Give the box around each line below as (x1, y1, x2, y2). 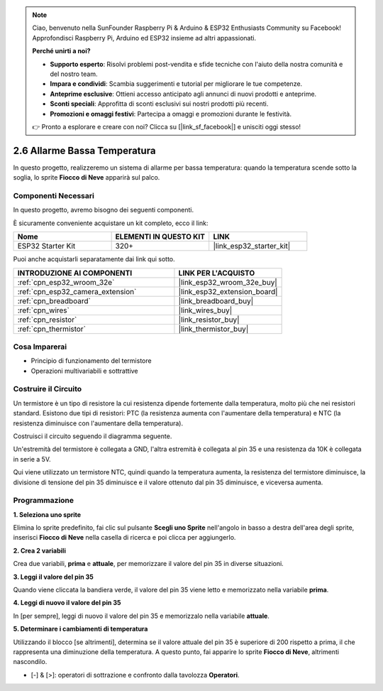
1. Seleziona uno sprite (13, 510, 82, 518)
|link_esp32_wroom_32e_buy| (178, 277, 278, 287)
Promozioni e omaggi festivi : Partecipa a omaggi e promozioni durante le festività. (50, 109, 292, 118)
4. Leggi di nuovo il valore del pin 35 (13, 599, 121, 607)
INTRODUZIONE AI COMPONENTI (17, 268, 133, 278)
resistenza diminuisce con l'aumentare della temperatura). (13, 419, 184, 428)
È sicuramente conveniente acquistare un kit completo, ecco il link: (13, 219, 209, 227)
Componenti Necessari (13, 190, 95, 200)
